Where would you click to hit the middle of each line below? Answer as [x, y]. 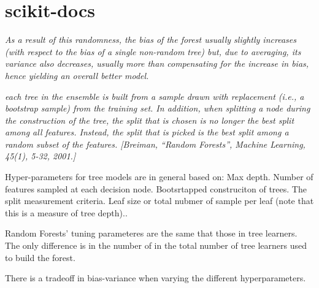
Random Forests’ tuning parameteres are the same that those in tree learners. [151, 233]
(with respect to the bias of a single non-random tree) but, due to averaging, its [153, 51]
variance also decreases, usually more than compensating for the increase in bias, [157, 63]
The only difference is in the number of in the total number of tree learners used [156, 245]
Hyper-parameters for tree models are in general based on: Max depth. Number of [159, 177]
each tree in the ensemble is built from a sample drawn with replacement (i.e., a [155, 96]
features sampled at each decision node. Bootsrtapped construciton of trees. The [156, 188]
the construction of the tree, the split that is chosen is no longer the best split [150, 120]
